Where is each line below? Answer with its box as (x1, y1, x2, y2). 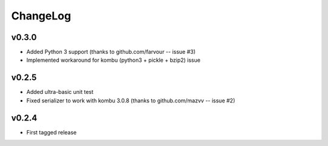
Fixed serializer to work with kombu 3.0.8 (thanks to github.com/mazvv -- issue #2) (26, 97, 236, 104)
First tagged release (26, 128, 77, 136)
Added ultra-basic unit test (26, 88, 94, 96)
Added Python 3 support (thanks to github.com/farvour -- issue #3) (26, 48, 196, 56)
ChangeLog (11, 9, 71, 22)
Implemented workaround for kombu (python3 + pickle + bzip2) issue (26, 56, 200, 64)
